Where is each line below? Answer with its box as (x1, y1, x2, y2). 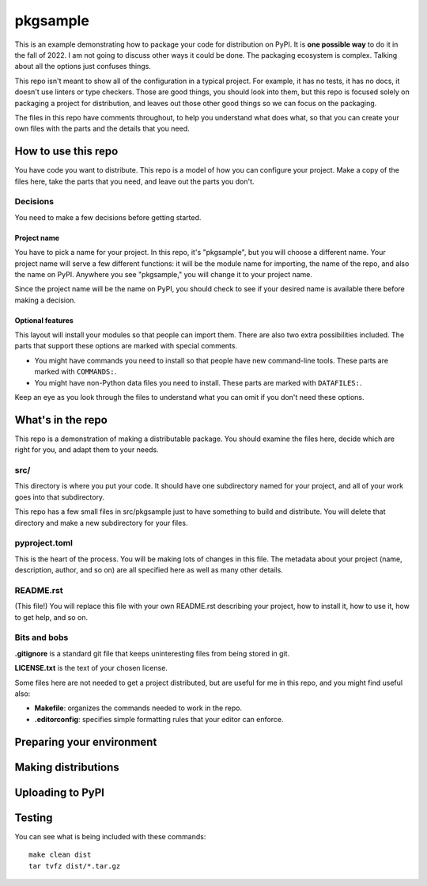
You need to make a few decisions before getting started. (14, 212, 202, 222)
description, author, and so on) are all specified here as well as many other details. (14, 565, 284, 575)
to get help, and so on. (14, 612, 89, 622)
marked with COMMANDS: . (34, 367, 117, 376)
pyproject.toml (14, 538, 73, 549)
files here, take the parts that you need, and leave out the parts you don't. (14, 177, 255, 186)
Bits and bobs (14, 632, 69, 643)
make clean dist (28, 850, 92, 859)
